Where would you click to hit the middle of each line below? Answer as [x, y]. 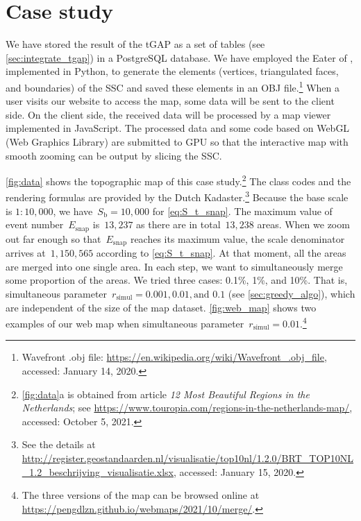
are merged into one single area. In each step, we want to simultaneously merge [174, 266]
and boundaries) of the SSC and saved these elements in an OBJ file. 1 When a [173, 86]
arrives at [26, 253]
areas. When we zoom [303, 224]
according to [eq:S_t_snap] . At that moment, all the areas [221, 253]
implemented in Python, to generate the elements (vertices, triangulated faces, [172, 71]
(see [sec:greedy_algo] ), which [292, 293]
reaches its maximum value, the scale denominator [237, 238]
